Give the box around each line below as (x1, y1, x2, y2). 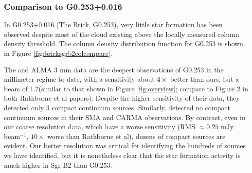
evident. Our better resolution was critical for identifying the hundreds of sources (4, 140, 246, 151)
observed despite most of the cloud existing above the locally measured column (4, 29, 239, 39)
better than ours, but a (170, 74, 239, 84)
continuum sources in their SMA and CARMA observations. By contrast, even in (4, 112, 246, 122)
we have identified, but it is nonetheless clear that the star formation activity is (4, 150, 241, 160)
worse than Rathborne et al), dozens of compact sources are (47, 131, 226, 141)
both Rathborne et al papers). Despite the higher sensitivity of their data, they (4, 93, 240, 103)
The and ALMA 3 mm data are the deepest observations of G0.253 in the (4, 64, 224, 74)
